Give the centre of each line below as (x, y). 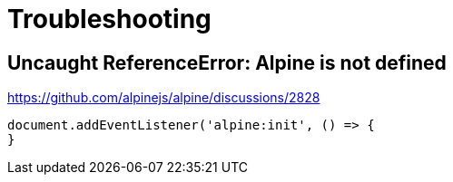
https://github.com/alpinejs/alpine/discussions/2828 (164, 98)
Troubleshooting (109, 19)
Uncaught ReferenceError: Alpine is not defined (227, 62)
